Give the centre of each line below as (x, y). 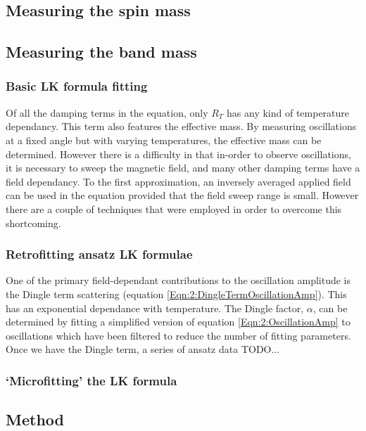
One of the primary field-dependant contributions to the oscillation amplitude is (178, 280)
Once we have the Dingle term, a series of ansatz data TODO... (143, 349)
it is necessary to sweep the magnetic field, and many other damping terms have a (183, 168)
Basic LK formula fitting (77, 86)
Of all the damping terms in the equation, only (107, 112)
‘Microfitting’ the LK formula (91, 380)
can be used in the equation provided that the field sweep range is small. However (182, 195)
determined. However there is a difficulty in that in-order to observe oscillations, (178, 154)
